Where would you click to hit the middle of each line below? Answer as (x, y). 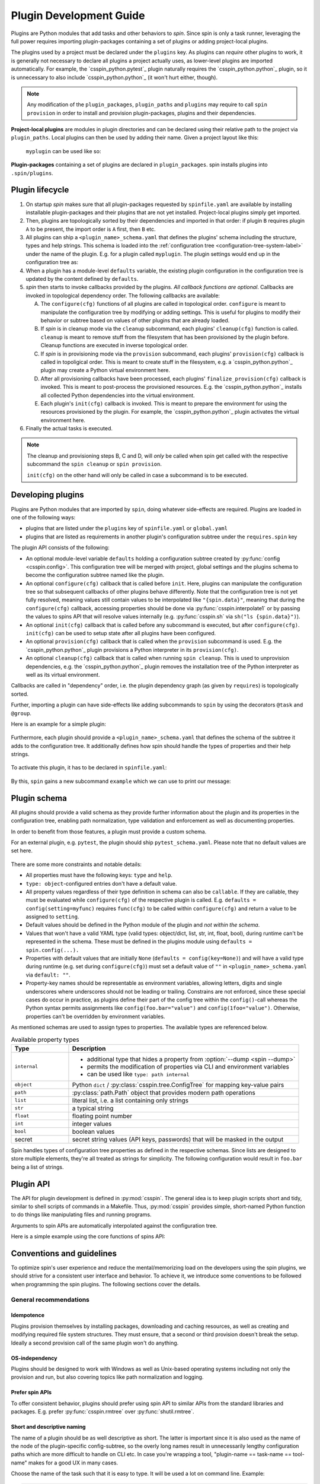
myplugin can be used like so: (63, 151)
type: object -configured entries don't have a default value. (101, 883)
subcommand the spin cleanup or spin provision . (95, 464)
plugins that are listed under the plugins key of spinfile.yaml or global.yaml (127, 528)
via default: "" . (48, 975)
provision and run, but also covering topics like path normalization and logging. (107, 1377)
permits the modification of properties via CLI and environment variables (188, 1067)
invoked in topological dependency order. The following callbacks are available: (123, 295)
